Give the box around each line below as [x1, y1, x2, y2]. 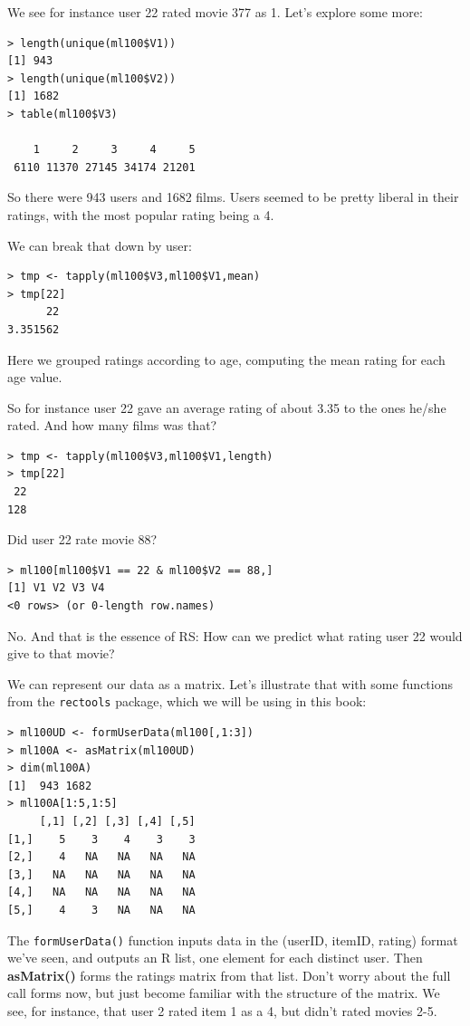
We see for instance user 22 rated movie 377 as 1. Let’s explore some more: [7, 3, 423, 21]
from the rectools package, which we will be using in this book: [7, 692, 367, 711]
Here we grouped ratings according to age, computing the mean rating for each [7, 350, 446, 369]
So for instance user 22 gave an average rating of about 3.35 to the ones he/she [7, 398, 446, 417]
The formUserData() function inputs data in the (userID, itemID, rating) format [7, 930, 458, 949]
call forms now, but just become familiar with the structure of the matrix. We [7, 983, 440, 1002]
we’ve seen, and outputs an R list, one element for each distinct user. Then [7, 948, 423, 967]
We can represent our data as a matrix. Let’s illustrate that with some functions [7, 674, 454, 693]
